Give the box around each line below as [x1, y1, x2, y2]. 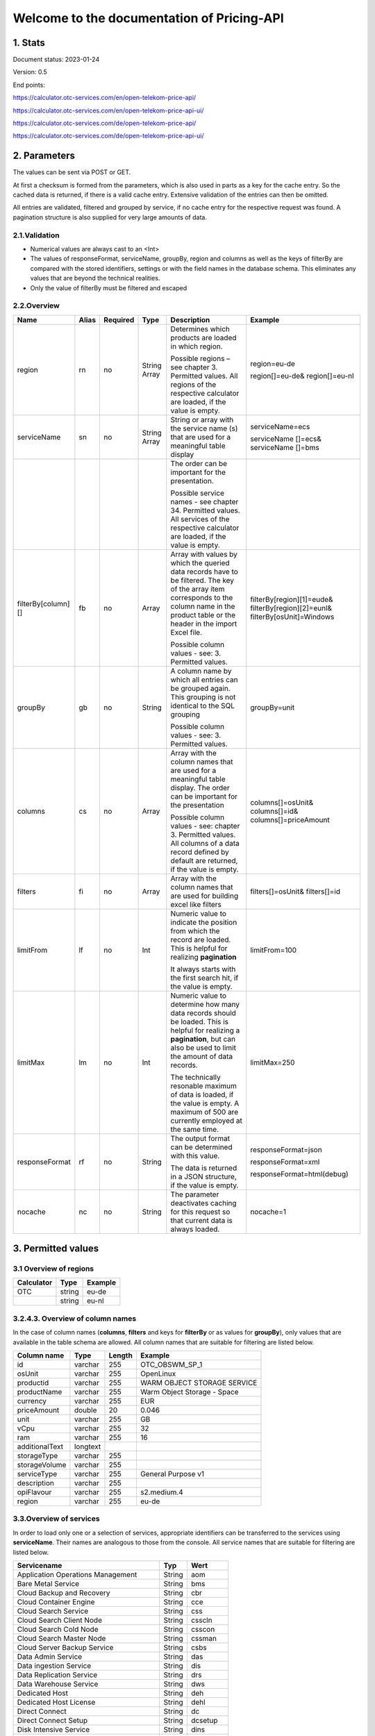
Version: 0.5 [12, 68, 48, 76]
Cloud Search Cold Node [17, 1624, 99, 1634]
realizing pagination [170, 952, 237, 962]
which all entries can [170, 674, 238, 684]
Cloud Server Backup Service [17, 1642, 114, 1652]
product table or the [170, 610, 236, 619]
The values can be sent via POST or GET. [12, 168, 131, 176]
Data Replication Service [17, 1670, 98, 1680]
